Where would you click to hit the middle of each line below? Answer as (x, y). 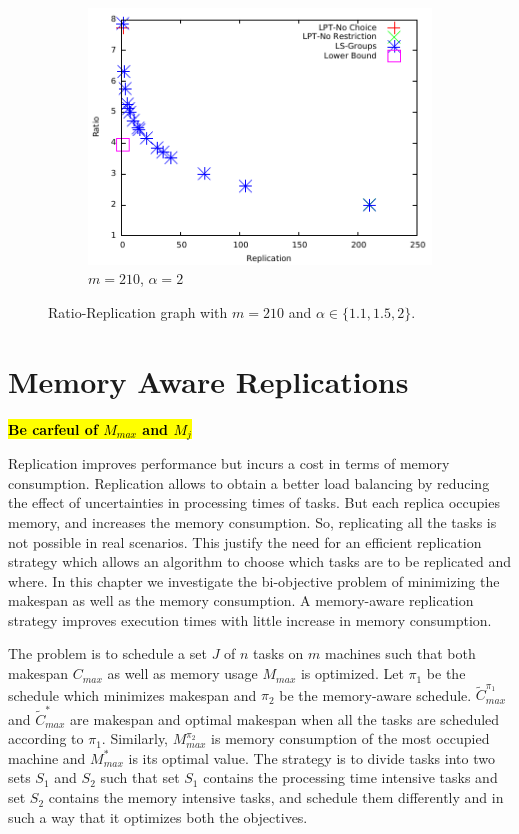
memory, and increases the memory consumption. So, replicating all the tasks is (252, 521)
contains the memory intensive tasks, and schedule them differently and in (276, 797)
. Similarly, (135, 738)
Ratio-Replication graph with (138, 311)
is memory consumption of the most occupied (350, 738)
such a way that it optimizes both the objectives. (158, 816)
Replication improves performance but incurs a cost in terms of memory (229, 463)
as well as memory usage (182, 673)
